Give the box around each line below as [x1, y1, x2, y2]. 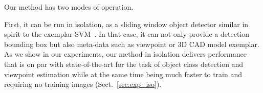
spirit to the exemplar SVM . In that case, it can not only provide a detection [4, 29, 250, 39]
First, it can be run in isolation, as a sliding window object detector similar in [4, 18, 249, 29]
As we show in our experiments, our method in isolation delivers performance [4, 49, 247, 59]
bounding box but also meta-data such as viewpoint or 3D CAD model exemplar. [4, 38, 259, 49]
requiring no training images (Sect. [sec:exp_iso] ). [4, 79, 162, 89]
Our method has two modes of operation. [4, 2, 134, 12]
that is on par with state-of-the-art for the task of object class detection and [4, 58, 244, 69]
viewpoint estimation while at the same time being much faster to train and [4, 68, 243, 79]
